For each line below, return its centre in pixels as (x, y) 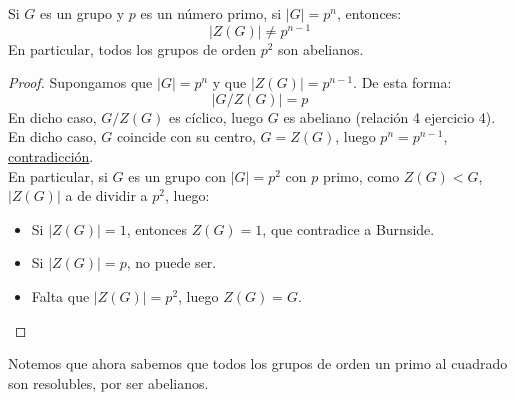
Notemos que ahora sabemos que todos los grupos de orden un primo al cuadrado (258, 363)
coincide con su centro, (186, 136)
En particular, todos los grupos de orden (132, 48)
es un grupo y (82, 13)
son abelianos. (321, 48)
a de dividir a (106, 195)
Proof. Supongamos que (80, 82)
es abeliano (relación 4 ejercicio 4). (389, 116)
